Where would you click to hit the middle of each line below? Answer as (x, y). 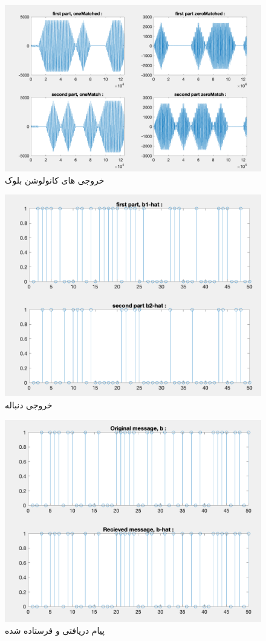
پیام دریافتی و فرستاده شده (55, 630)
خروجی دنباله (29, 405)
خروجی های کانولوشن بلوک (55, 180)
